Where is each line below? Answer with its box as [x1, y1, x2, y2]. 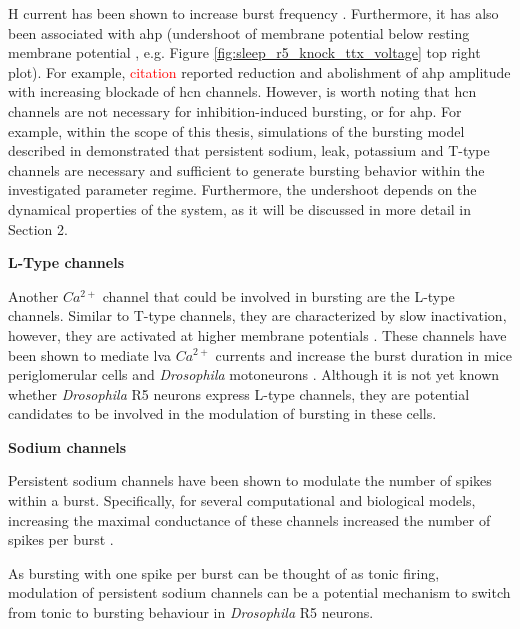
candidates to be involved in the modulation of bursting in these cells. [8, 403, 437, 424]
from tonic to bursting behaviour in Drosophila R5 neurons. [8, 602, 374, 623]
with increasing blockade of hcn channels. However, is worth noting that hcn [8, 81, 477, 102]
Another [8, 285, 59, 306]
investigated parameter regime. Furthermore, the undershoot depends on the [8, 179, 477, 200]
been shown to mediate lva [8, 344, 172, 365]
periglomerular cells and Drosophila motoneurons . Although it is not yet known [8, 364, 500, 385]
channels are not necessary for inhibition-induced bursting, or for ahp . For [8, 100, 462, 121]
